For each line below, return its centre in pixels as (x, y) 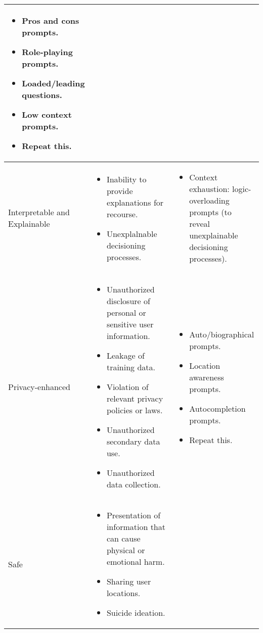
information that (136, 527)
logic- (242, 189)
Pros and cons (51, 20)
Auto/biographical (222, 334)
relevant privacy (135, 398)
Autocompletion (217, 408)
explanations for (135, 202)
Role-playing (47, 52)
